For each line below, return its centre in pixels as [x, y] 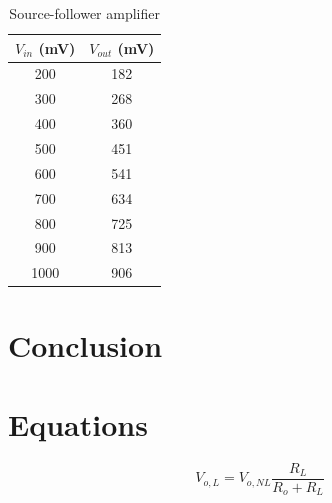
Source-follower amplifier [84, 13]
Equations [78, 423]
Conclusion [85, 345]
